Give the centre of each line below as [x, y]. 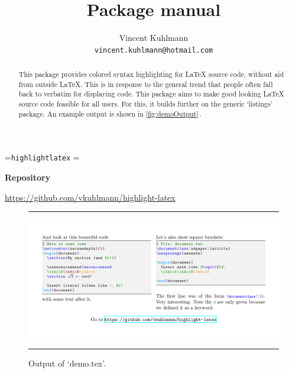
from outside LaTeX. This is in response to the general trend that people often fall [146, 84]
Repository [28, 177]
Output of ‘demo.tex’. [67, 363]
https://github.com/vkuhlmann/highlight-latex [90, 197]
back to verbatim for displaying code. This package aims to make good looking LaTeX [151, 94]
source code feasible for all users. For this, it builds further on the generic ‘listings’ [145, 104]
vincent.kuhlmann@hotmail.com [154, 50]
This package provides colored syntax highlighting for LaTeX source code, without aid [151, 74]
